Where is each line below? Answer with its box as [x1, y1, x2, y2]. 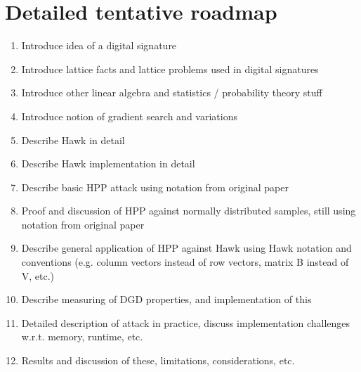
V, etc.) [21, 268, 55, 283]
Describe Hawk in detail [21, 132, 125, 147]
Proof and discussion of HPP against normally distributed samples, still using [21, 203, 356, 218]
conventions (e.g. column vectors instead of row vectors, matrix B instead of [21, 255, 349, 269]
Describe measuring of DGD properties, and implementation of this [21, 292, 312, 307]
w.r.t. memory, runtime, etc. [21, 329, 143, 344]
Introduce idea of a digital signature [21, 38, 177, 53]
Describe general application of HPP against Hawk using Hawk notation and [21, 240, 352, 255]
